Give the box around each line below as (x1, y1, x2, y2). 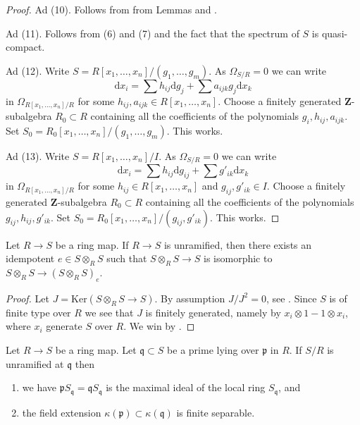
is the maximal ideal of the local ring (106, 380, 266, 395)
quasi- (321, 25, 348, 40)
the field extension (22, 405, 101, 419)
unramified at (6, 356, 64, 371)
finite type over (6, 304, 71, 319)
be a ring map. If (55, 237, 129, 252)
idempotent (6, 251, 55, 266)
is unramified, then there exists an (163, 237, 312, 252)
